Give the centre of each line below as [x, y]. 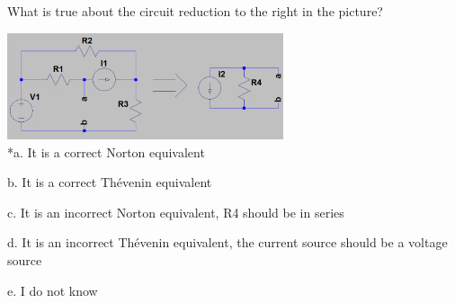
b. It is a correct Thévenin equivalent [110, 182]
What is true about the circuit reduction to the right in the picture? [195, 11]
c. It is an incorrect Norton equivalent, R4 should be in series [176, 212]
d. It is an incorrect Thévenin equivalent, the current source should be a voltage [227, 242]
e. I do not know [53, 290]
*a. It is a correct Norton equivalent [106, 151]
